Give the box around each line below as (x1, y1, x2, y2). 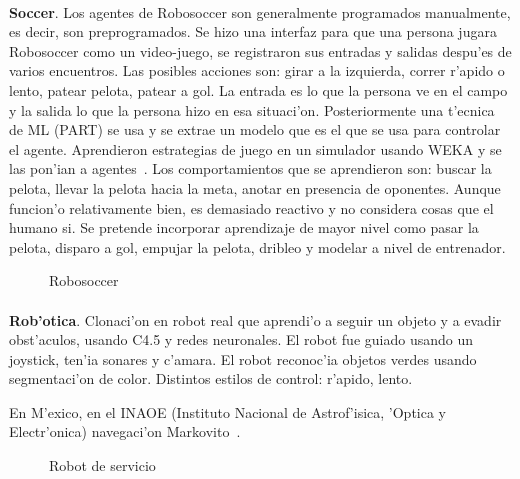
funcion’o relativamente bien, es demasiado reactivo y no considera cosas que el (9, 197, 494, 218)
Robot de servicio (49, 455, 156, 476)
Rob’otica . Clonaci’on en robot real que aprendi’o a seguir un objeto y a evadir (9, 309, 502, 330)
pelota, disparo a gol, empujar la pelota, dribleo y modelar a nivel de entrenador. (9, 236, 506, 257)
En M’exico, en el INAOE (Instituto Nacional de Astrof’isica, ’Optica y (9, 401, 447, 422)
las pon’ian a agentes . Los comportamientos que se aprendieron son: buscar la (9, 158, 492, 179)
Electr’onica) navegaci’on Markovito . (9, 421, 241, 442)
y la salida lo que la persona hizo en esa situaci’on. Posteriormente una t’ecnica (9, 99, 495, 120)
